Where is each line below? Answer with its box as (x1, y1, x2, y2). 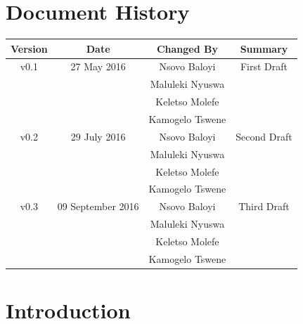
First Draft (240, 59, 288, 74)
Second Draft (236, 129, 292, 143)
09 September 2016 (57, 199, 139, 214)
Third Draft (238, 199, 290, 214)
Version (11, 41, 48, 56)
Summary (240, 41, 288, 56)
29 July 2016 (70, 129, 126, 143)
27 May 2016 (70, 59, 126, 74)
